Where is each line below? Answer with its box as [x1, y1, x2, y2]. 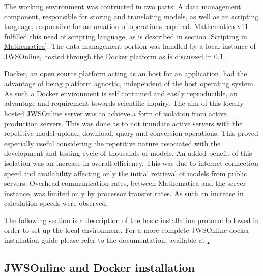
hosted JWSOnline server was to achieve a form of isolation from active [4, 107, 227, 118]
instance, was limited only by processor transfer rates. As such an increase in [4, 187, 244, 198]
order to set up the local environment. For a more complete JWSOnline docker [4, 225, 250, 235]
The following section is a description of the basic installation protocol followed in [4, 214, 259, 225]
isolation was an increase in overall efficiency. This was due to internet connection [4, 157, 258, 168]
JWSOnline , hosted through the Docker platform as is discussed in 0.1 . [4, 50, 225, 61]
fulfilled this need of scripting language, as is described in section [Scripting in [4, 31, 247, 41]
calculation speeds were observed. [4, 198, 108, 208]
